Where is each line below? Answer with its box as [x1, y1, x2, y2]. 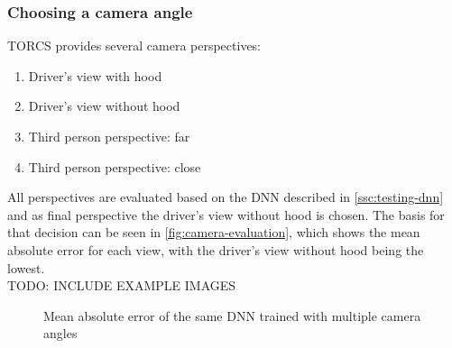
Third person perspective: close [28, 157, 201, 176]
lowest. [7, 258, 45, 277]
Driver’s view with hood [28, 66, 162, 85]
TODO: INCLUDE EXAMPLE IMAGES [7, 276, 236, 295]
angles [43, 324, 78, 343]
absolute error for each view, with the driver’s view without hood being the [7, 240, 424, 259]
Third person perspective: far [28, 127, 190, 145]
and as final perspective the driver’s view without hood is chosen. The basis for [7, 205, 445, 224]
